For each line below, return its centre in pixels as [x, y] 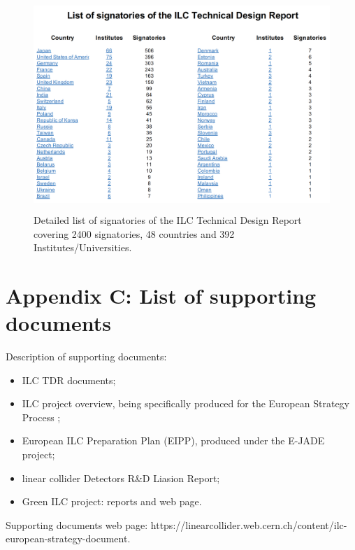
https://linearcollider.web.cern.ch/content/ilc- [249, 524]
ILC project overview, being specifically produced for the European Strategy [186, 403]
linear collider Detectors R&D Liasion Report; [121, 478]
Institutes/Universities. [83, 247]
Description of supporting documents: [86, 357]
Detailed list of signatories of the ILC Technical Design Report [168, 219]
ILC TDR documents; [69, 380]
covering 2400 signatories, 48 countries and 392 [134, 233]
